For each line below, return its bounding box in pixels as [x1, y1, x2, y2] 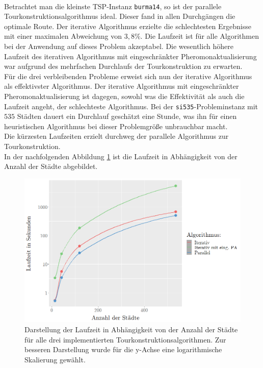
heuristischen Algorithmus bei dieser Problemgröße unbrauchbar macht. [4, 120, 228, 131]
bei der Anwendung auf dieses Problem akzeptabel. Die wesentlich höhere [4, 41, 233, 52]
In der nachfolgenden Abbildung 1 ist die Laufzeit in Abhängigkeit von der [4, 151, 238, 161]
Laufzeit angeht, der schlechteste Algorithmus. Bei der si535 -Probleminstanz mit [4, 101, 258, 111]
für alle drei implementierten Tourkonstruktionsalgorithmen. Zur [24, 334, 226, 345]
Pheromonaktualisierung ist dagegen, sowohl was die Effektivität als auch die [4, 91, 245, 101]
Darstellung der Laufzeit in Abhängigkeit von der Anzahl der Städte [24, 324, 238, 335]
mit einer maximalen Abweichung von [4, 31, 122, 41]
